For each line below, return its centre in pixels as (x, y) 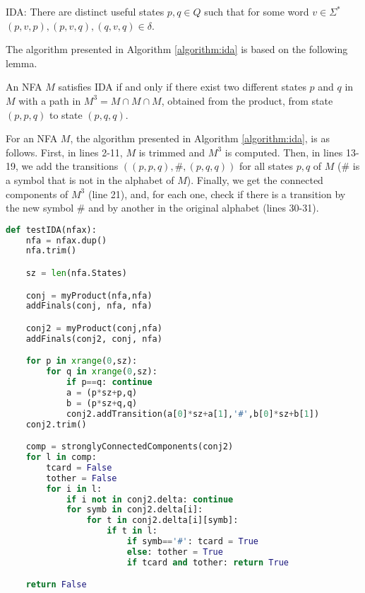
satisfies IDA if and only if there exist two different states (182, 87)
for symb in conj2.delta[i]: (134, 510)
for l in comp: (61, 457)
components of (37, 194)
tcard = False (79, 467)
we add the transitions (70, 166)
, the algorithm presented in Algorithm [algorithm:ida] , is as (200, 138)
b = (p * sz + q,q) (102, 403)
